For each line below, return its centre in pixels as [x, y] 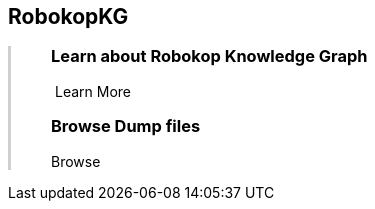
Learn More [93, 91]
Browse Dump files [126, 126]
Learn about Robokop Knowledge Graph [209, 56]
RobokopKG [68, 16]
